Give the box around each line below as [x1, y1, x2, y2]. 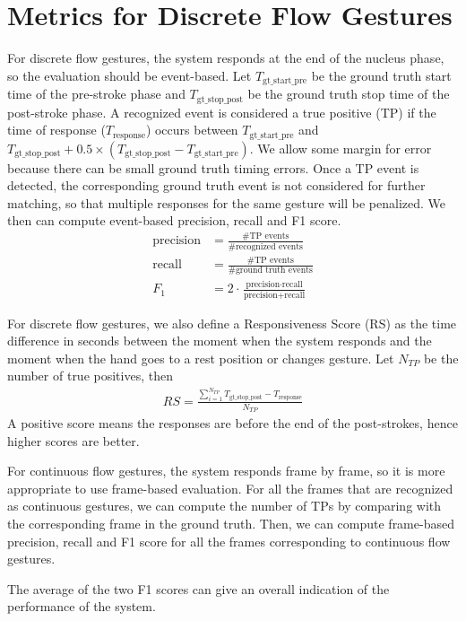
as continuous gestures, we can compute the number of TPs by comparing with [7, 496, 442, 515]
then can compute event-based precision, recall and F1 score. [7, 211, 341, 230]
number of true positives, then [7, 366, 173, 385]
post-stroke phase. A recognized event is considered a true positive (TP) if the [7, 102, 436, 121]
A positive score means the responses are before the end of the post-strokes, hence [7, 414, 458, 432]
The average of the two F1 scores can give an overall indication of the [7, 579, 390, 598]
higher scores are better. [7, 431, 140, 450]
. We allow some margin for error [249, 138, 432, 157]
